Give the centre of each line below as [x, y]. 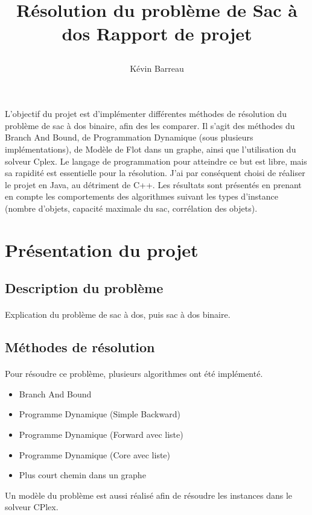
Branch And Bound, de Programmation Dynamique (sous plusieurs [129, 137]
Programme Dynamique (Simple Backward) [100, 414]
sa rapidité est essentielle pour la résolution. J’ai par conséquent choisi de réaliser [155, 173]
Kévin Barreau [157, 68]
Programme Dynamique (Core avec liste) [95, 454]
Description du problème [84, 288]
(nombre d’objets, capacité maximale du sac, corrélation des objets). [131, 208]
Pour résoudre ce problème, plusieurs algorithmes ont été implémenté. [134, 374]
